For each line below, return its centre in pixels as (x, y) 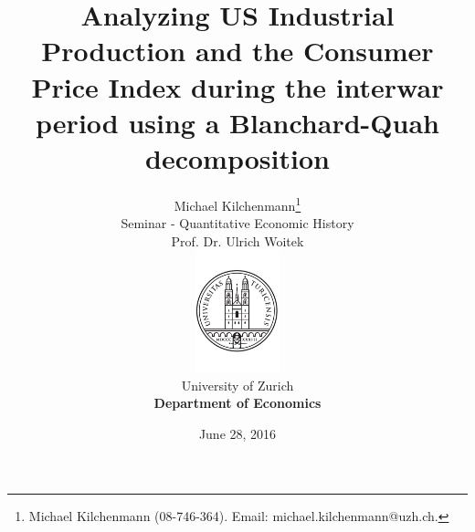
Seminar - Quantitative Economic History (237, 223)
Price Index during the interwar (237, 86)
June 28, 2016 (237, 433)
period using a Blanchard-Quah (237, 122)
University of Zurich (237, 385)
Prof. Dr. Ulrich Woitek (237, 240)
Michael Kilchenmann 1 (237, 203)
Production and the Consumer (237, 51)
